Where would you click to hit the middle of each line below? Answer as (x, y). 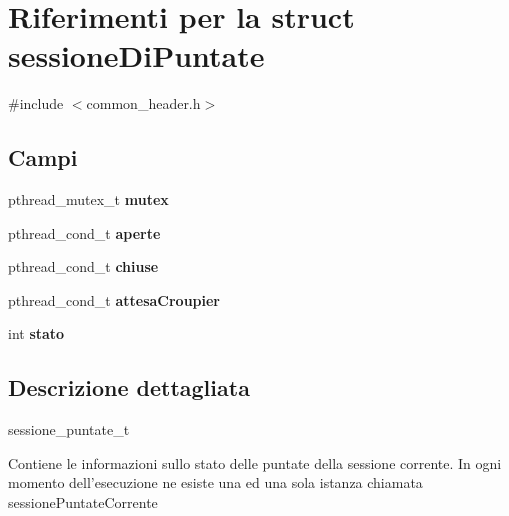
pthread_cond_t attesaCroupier (114, 299)
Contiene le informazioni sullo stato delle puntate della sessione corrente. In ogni (255, 462)
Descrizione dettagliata (129, 387)
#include (36, 103)
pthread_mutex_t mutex (88, 199)
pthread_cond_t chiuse (83, 266)
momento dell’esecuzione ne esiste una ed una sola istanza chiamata (215, 482)
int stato (36, 333)
